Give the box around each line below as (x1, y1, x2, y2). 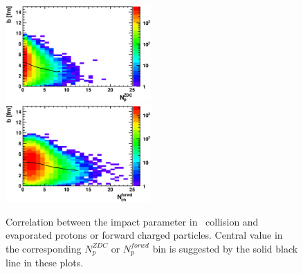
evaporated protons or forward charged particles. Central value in (6, 228, 283, 242)
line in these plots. (6, 255, 84, 270)
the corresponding (6, 241, 82, 255)
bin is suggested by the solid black (152, 241, 298, 255)
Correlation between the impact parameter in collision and (6, 214, 259, 228)
